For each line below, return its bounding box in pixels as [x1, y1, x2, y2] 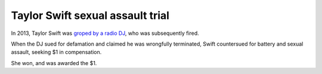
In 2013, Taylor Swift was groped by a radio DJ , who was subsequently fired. [11, 30, 199, 37]
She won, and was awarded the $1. [11, 59, 97, 66]
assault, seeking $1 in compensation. [11, 49, 102, 56]
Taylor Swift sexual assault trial [11, 9, 170, 22]
